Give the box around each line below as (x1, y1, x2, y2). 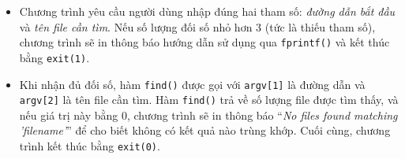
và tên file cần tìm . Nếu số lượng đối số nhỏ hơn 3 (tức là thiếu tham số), (19, 18, 376, 35)
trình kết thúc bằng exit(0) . (19, 138, 160, 153)
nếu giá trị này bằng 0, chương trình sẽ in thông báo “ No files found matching (19, 106, 398, 123)
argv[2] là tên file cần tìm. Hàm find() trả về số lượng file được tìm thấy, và (19, 91, 399, 108)
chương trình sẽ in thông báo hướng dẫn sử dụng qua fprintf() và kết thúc (19, 34, 390, 50)
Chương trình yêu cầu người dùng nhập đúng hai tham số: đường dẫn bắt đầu (19, 3, 396, 19)
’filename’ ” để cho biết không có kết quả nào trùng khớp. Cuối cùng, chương (19, 122, 391, 139)
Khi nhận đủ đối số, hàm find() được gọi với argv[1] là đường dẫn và (19, 76, 366, 92)
